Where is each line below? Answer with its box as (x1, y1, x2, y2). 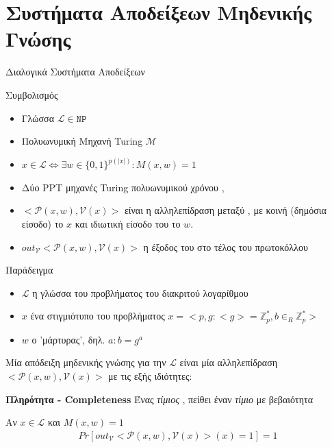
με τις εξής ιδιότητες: (108, 368, 192, 383)
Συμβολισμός (5, 87, 58, 101)
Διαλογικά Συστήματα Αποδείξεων (5, 64, 145, 79)
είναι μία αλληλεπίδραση (179, 355, 278, 370)
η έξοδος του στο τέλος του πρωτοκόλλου (143, 239, 308, 254)
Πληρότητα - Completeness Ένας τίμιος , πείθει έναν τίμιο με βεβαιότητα (5, 391, 313, 406)
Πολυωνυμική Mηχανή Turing (21, 134, 143, 148)
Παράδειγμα (5, 263, 53, 277)
